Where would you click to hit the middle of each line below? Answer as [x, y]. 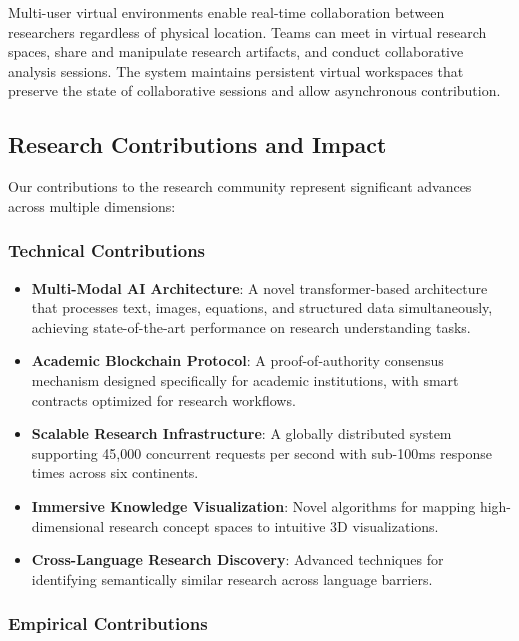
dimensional [68, 525]
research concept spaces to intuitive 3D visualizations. [273, 525]
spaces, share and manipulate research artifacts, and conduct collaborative [236, 51]
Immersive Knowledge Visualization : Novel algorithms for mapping [253, 505]
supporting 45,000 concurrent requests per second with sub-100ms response [261, 452]
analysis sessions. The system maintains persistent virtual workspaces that [236, 70]
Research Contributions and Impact [197, 144]
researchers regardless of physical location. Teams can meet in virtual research [247, 31]
